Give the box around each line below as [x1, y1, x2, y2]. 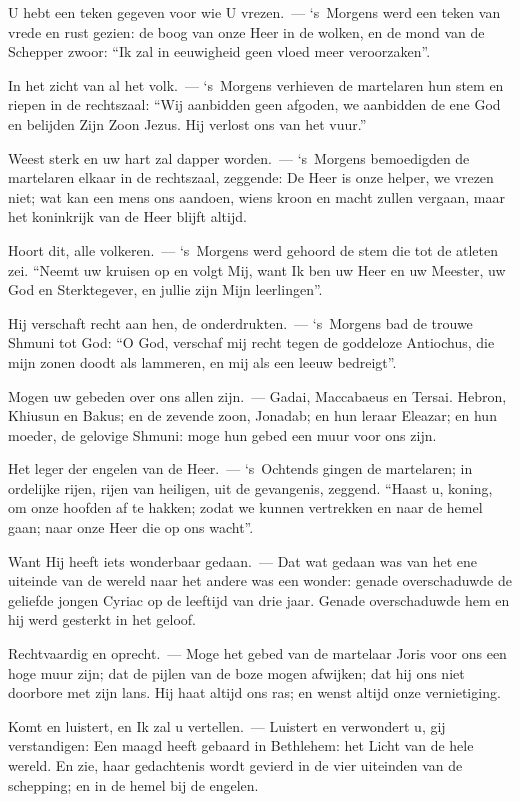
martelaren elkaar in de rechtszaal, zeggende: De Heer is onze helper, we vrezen [8, 167, 494, 188]
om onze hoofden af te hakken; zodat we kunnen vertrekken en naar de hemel [8, 497, 483, 518]
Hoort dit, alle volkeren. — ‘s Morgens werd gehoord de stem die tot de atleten [8, 239, 499, 260]
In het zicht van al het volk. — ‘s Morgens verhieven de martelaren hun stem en [8, 74, 504, 95]
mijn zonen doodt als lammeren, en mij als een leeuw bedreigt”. [8, 351, 397, 372]
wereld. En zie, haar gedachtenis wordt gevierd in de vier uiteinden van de [8, 755, 463, 775]
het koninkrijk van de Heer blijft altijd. [8, 206, 247, 227]
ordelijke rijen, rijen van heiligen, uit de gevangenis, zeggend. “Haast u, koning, [8, 477, 493, 498]
